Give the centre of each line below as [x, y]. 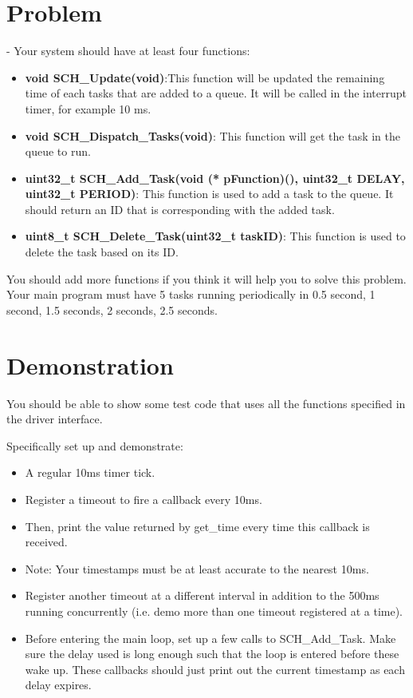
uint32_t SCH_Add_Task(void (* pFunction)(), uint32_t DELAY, [215, 178]
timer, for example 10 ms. [88, 108]
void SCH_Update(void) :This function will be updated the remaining [205, 77]
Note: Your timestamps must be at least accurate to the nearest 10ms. [197, 568]
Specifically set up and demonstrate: [95, 445]
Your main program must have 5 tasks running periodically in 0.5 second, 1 [191, 294]
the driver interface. [55, 419]
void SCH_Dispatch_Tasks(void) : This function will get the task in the [213, 135]
